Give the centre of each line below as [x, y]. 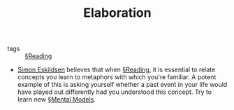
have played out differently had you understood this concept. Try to [114, 92]
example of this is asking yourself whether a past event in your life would [122, 85]
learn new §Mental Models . [57, 99]
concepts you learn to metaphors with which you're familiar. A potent [117, 77]
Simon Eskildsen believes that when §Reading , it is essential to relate [116, 70]
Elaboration [117, 13]
